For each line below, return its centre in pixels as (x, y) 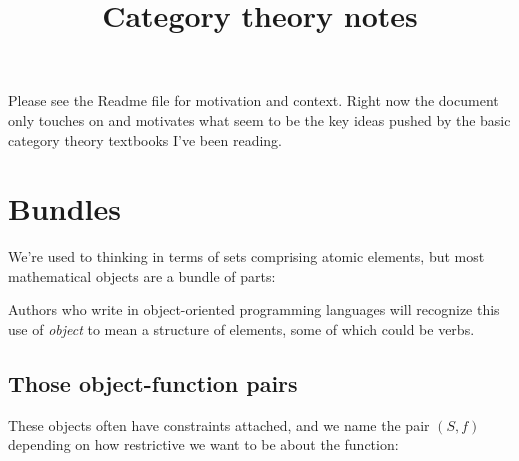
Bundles (64, 208)
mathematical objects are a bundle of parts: (142, 275)
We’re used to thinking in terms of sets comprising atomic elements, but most (246, 256)
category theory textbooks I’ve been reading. (145, 139)
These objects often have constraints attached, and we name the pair (219, 424)
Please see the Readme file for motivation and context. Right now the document (253, 100)
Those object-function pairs (153, 383)
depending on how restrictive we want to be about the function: (203, 444)
